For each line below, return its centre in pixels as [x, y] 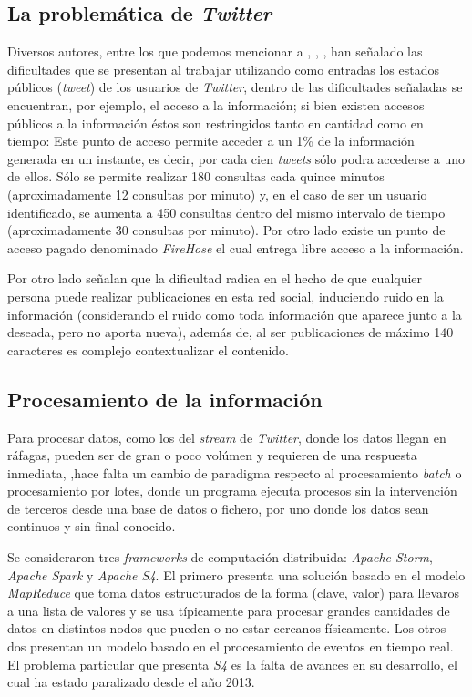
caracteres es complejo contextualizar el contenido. [149, 349]
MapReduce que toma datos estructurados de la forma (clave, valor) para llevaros [234, 593]
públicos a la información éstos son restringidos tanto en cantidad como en [215, 123]
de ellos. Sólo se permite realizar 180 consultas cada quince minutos [196, 176]
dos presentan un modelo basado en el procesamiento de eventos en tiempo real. [231, 646]
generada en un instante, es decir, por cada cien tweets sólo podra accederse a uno [236, 158]
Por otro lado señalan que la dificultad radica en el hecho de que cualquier [215, 278]
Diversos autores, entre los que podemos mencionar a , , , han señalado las [215, 51]
